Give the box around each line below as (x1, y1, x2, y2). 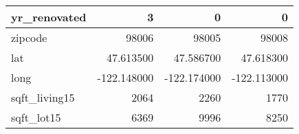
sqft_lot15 (11, 109, 61, 125)
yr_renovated (11, 9, 87, 25)
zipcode (11, 30, 47, 45)
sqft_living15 (11, 89, 75, 105)
